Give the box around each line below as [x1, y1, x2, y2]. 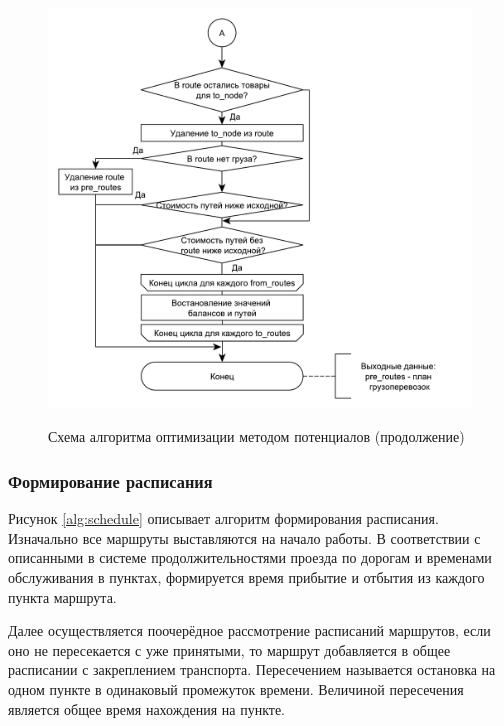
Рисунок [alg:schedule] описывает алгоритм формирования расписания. [8, 508, 439, 529]
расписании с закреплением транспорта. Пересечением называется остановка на [8, 659, 496, 680]
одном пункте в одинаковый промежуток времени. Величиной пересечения [8, 678, 464, 699]
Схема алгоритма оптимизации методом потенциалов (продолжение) [48, 426, 465, 447]
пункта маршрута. [8, 586, 117, 607]
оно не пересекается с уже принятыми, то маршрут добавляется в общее [8, 639, 451, 660]
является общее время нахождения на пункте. [8, 698, 286, 719]
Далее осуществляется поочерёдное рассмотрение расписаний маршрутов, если [8, 620, 491, 641]
